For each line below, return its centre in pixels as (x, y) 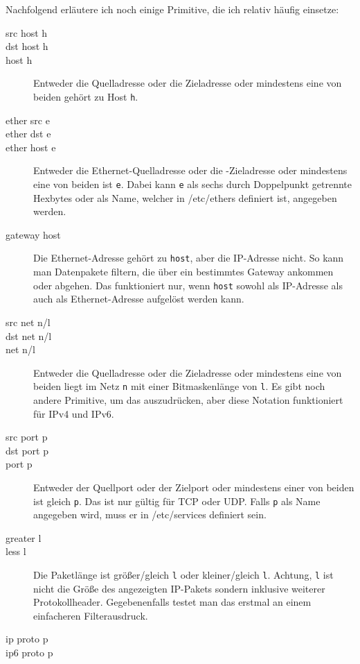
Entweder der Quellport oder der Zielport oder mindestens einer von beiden (194, 487)
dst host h (27, 46)
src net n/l (28, 322)
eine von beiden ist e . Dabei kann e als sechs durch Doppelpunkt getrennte (193, 184)
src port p (27, 437)
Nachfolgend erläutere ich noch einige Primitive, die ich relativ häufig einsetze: (172, 9)
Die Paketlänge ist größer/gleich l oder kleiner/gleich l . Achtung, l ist (183, 574)
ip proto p (27, 639)
